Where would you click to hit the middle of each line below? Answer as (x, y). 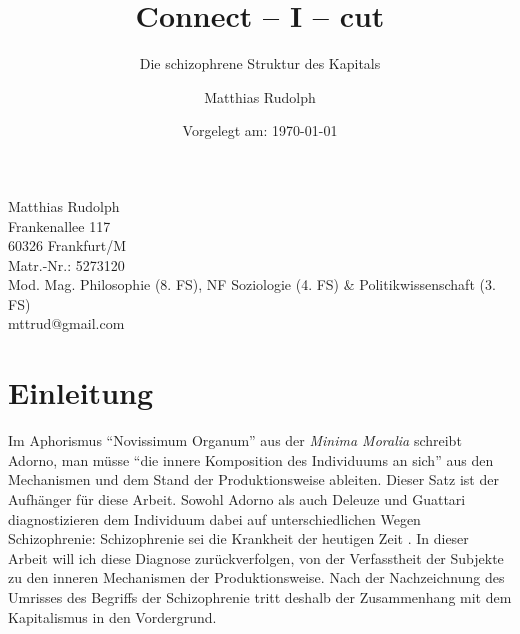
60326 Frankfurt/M (67, 245)
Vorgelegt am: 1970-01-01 (260, 130)
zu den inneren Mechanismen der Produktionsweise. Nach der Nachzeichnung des (256, 577)
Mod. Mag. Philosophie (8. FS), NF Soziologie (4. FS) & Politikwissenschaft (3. (252, 284)
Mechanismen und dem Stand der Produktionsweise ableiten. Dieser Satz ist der (253, 479)
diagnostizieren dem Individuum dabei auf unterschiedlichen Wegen (214, 518)
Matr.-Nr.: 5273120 (66, 264)
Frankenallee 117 (59, 225)
